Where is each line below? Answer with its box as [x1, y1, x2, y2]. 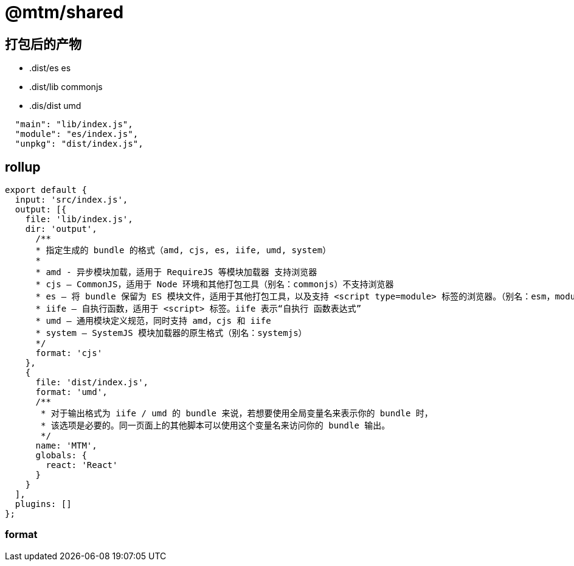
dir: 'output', [25, 224, 97, 234]
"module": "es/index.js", [15, 129, 139, 139]
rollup [5, 159, 41, 175]
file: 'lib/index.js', [25, 214, 133, 225]
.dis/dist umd [29, 100, 81, 111]
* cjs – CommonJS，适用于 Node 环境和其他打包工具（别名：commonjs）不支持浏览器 [35, 279, 394, 290]
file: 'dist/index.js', [35, 377, 149, 388]
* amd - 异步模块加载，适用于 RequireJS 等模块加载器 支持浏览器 [35, 267, 317, 278]
